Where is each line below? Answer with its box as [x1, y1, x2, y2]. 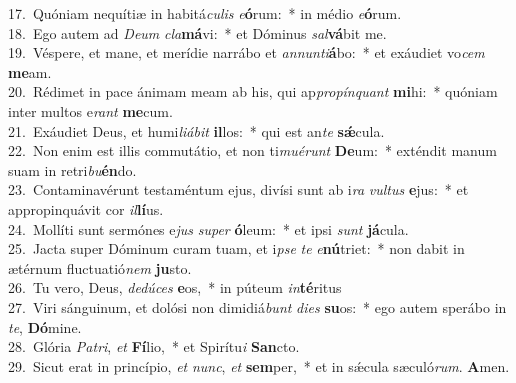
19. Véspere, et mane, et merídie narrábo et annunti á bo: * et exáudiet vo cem [8, 42, 485, 63]
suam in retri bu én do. [8, 159, 137, 180]
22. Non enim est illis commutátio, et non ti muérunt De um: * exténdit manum [8, 140, 497, 161]
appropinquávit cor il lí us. [8, 198, 164, 219]
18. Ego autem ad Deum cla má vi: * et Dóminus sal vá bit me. [8, 22, 387, 43]
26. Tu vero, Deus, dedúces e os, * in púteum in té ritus [8, 277, 342, 298]
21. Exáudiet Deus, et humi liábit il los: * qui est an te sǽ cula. [8, 120, 385, 141]
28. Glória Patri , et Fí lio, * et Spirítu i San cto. [8, 336, 300, 357]
